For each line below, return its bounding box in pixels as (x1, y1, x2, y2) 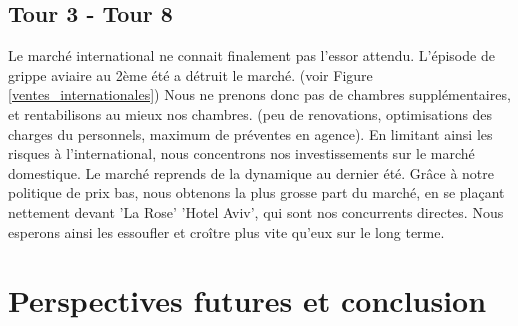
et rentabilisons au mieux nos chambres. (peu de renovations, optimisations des (8, 103, 493, 124)
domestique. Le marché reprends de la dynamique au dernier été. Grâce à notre (8, 162, 495, 183)
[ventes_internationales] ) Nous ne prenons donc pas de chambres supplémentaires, (8, 84, 511, 105)
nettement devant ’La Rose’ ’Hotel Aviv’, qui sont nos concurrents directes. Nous (8, 201, 504, 222)
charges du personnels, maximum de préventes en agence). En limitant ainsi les (8, 123, 493, 144)
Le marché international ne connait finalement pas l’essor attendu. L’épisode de (8, 45, 495, 66)
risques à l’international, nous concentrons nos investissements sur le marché (8, 143, 475, 164)
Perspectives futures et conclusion (8, 280, 487, 321)
